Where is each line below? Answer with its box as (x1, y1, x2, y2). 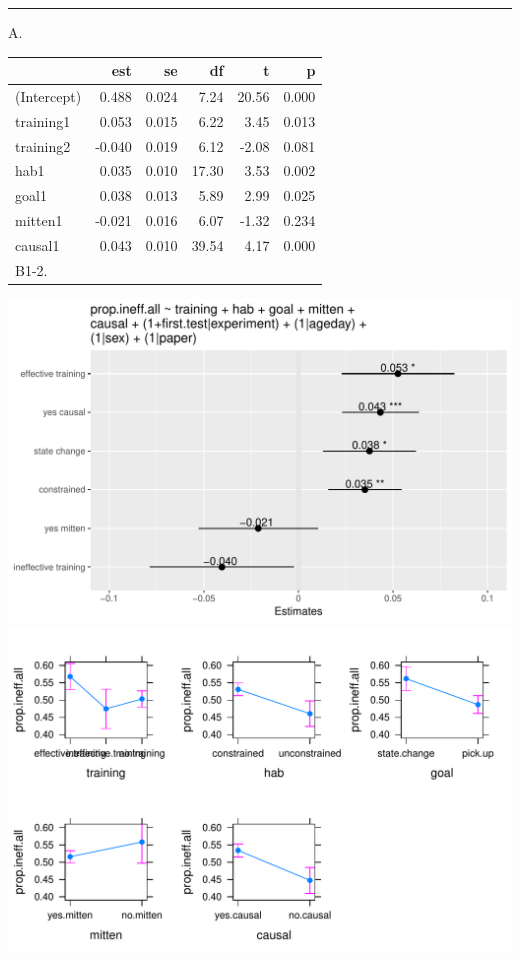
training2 (15, 135, 71, 156)
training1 (15, 110, 71, 131)
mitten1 (15, 210, 63, 231)
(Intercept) (15, 85, 82, 106)
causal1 (15, 235, 60, 255)
